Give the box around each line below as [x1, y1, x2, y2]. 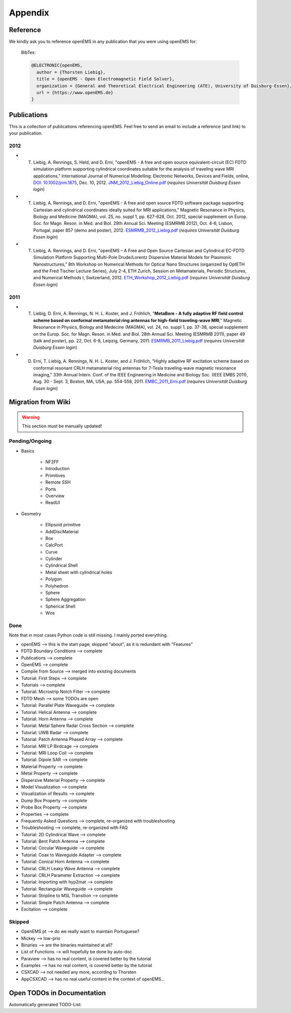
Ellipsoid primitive [45, 522, 81, 528]
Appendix [9, 7, 49, 18]
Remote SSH [45, 479, 71, 485]
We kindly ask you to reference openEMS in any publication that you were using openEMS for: [9, 39, 197, 45]
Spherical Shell [45, 603, 76, 609]
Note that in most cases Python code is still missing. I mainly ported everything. [9, 632, 168, 638]
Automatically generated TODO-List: [9, 1001, 82, 1007]
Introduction [45, 466, 70, 472]
